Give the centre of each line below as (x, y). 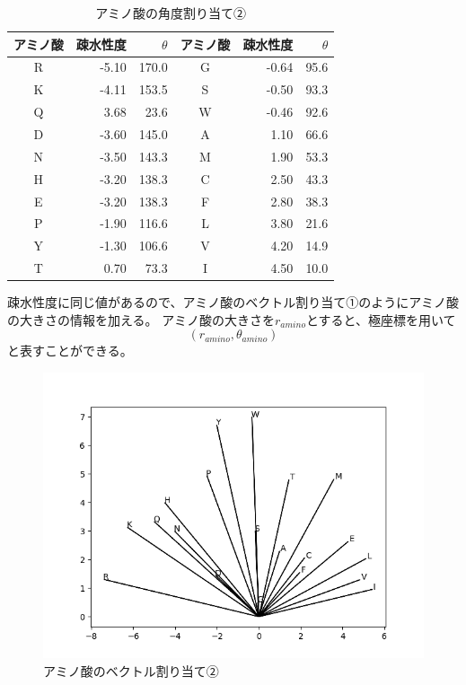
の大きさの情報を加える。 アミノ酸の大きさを (141, 319)
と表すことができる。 (70, 351)
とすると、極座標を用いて (381, 319)
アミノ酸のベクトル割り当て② (131, 670)
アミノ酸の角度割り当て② (171, 13)
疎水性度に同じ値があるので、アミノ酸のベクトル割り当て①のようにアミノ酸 (233, 302)
